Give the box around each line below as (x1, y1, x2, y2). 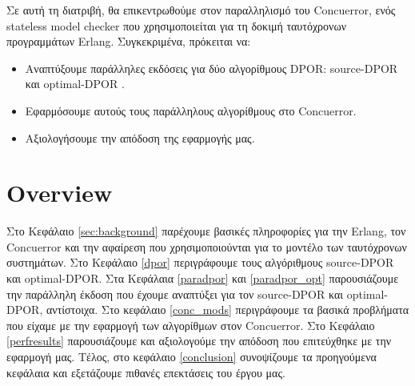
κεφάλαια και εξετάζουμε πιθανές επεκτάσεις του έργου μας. (6, 364, 285, 380)
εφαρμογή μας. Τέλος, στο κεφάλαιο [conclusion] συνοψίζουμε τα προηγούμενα (6, 348, 377, 365)
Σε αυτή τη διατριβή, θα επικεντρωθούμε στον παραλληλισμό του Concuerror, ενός (6, 2, 396, 18)
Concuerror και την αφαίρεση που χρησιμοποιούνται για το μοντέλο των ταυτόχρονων (6, 238, 407, 255)
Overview (6, 176, 113, 209)
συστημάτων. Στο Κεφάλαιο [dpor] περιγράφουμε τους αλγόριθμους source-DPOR (6, 254, 394, 271)
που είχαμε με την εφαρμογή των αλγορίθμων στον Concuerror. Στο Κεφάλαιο (6, 316, 375, 333)
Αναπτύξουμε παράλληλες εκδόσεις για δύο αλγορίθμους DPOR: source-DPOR (25, 59, 398, 76)
